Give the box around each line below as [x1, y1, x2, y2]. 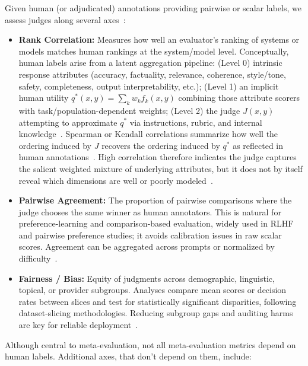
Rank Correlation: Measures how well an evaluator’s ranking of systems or [18, 33, 300, 46]
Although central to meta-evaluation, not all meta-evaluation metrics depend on [5, 338, 296, 351]
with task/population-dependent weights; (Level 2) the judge [18, 104, 240, 116]
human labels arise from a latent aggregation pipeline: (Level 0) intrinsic [18, 56, 282, 69]
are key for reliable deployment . [18, 319, 138, 331]
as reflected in [233, 139, 284, 151]
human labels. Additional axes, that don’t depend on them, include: [5, 350, 252, 362]
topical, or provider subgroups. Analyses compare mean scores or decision [18, 284, 287, 296]
